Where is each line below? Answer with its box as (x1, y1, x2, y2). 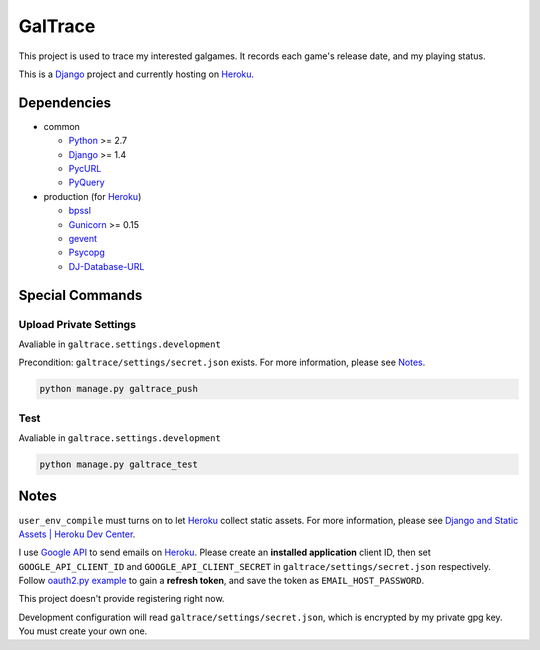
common (43, 120, 80, 132)
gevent (68, 232, 98, 244)
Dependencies (18, 94, 112, 111)
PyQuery (68, 176, 105, 189)
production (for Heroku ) (43, 190, 142, 202)
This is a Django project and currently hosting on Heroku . (18, 68, 255, 80)
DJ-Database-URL (68, 260, 145, 272)
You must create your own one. (18, 625, 148, 637)
